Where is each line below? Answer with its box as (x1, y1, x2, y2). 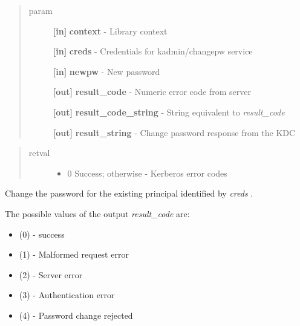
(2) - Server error (19, 268, 83, 281)
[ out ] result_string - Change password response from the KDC (53, 126, 296, 139)
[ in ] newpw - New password (53, 65, 160, 77)
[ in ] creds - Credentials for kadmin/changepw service (53, 45, 253, 57)
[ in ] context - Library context (53, 24, 168, 37)
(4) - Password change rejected (19, 308, 133, 321)
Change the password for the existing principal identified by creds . (5, 187, 253, 200)
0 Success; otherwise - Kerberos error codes (67, 166, 227, 179)
